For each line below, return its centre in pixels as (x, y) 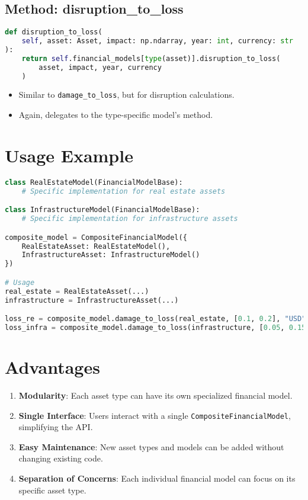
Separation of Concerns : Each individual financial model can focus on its (157, 478)
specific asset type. (52, 490)
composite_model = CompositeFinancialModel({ (96, 237)
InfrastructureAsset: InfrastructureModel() (111, 255)
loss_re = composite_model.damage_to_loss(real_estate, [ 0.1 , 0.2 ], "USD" (155, 319)
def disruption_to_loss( (54, 32)
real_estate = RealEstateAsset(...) (77, 291)
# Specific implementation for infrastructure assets (130, 219)
